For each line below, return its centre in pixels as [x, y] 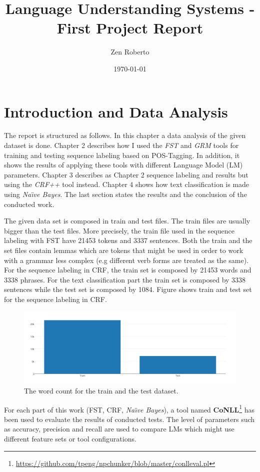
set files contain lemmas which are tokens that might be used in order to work [124, 250]
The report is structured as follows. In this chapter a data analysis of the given [125, 135]
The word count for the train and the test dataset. [101, 391]
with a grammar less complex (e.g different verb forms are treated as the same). [126, 260]
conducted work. [29, 204]
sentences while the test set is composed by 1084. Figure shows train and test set [128, 289]
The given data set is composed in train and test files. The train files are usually [127, 221]
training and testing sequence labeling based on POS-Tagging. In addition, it [122, 155]
